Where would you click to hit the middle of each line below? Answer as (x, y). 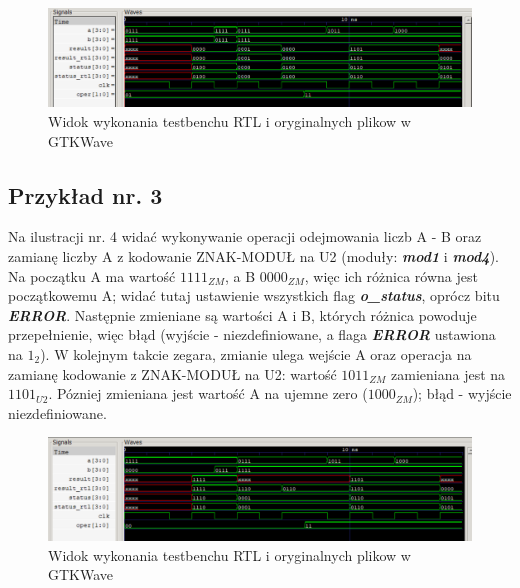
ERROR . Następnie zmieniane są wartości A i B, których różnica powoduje (242, 314)
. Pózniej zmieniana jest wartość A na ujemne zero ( (208, 393)
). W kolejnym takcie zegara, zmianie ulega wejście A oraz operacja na (256, 354)
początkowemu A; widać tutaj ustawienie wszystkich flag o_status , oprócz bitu (254, 295)
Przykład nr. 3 (85, 194)
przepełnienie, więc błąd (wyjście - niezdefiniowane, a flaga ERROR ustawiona (252, 334)
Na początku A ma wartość (92, 275)
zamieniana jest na (448, 373)
